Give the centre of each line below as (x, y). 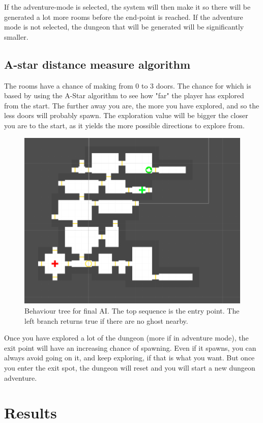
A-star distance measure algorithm (97, 64)
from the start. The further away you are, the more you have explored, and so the (132, 105)
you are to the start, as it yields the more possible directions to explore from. (124, 125)
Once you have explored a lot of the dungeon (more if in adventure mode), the (126, 338)
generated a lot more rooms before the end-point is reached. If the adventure (124, 17)
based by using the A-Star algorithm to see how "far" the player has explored (124, 95)
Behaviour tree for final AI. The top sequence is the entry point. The (132, 310)
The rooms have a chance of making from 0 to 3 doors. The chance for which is (128, 85)
